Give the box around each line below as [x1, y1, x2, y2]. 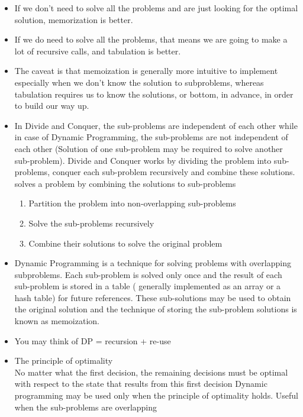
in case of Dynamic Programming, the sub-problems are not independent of [14, 131, 288, 143]
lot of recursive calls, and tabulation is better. [14, 44, 181, 57]
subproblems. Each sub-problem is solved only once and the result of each [14, 268, 282, 280]
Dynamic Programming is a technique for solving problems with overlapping [14, 257, 291, 269]
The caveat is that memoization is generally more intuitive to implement [14, 64, 278, 77]
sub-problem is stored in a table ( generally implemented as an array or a [14, 280, 281, 292]
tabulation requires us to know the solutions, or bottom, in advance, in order [14, 88, 294, 100]
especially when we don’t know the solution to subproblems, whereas [14, 76, 264, 88]
